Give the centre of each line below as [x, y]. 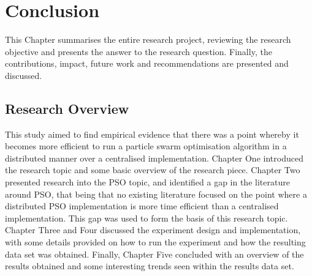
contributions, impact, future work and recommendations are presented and [147, 63]
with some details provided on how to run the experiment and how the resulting [155, 242]
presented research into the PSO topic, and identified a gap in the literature [147, 182]
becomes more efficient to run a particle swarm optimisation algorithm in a [146, 146]
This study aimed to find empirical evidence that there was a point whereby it [152, 134]
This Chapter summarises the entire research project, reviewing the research [148, 39]
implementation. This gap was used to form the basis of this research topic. [146, 218]
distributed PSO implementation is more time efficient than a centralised [142, 206]
